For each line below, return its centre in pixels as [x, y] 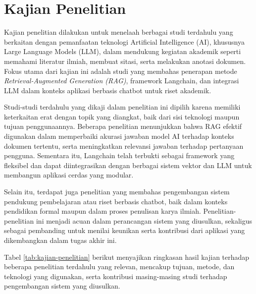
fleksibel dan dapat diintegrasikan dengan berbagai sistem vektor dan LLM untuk [128, 165]
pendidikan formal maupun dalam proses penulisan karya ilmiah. [102, 211]
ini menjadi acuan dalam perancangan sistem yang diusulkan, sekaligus [144, 220]
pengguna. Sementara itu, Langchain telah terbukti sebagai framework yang [119, 155]
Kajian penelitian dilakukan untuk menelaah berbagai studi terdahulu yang [119, 32]
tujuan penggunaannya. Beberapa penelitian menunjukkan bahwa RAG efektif [123, 126]
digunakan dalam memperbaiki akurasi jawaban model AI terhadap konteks [119, 136]
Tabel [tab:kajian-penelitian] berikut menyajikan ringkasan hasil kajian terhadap [127, 257]
